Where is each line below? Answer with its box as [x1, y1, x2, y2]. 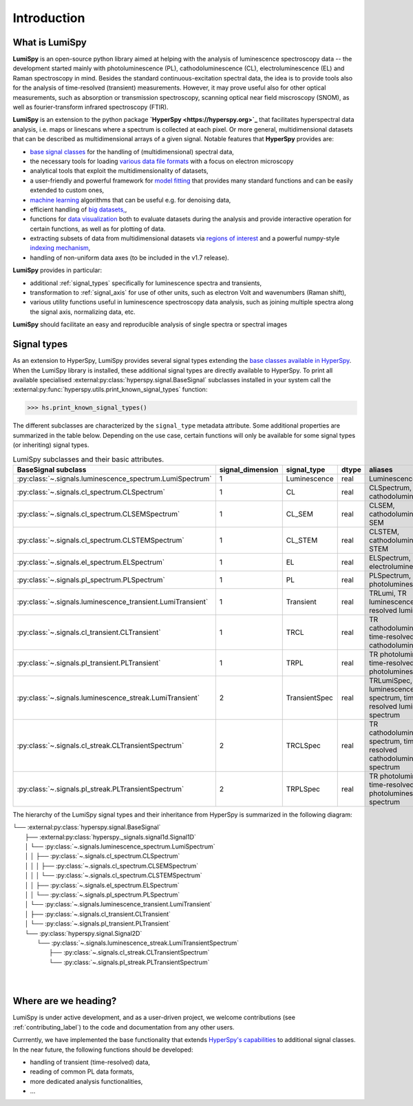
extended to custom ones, [30, 186, 105, 194]
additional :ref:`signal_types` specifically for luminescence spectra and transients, [30, 279, 262, 287]
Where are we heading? [12, 995, 117, 1007]
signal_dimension [219, 465, 279, 474]
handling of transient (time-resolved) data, [30, 1058, 151, 1066]
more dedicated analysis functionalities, [30, 1077, 143, 1085]
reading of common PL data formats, [30, 1067, 134, 1076]
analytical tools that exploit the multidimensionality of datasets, [30, 167, 209, 175]
